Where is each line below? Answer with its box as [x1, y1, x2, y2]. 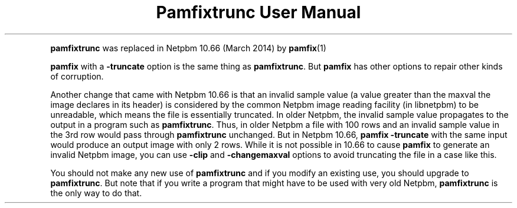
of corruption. [50, 71, 104, 81]
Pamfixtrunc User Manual [156, 2, 361, 22]
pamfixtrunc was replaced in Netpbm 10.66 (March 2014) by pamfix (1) [50, 42, 326, 53]
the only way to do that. [50, 187, 142, 198]
